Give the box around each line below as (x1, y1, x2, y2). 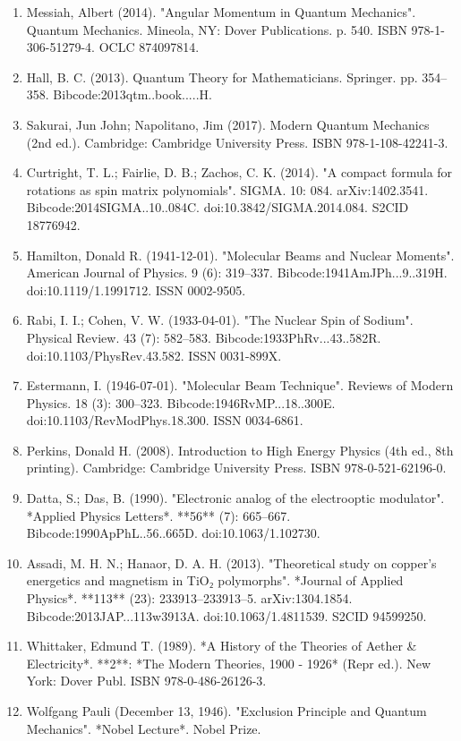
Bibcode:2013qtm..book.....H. (53, 85, 212, 104)
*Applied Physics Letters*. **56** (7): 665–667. (26, 506, 291, 524)
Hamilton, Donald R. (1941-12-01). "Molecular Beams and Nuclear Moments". (26, 245, 455, 264)
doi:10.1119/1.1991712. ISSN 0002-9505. (26, 280, 246, 299)
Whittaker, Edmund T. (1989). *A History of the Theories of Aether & (26, 636, 417, 655)
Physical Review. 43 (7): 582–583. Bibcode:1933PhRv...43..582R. (26, 328, 381, 346)
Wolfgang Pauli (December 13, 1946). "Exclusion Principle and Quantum (26, 702, 427, 720)
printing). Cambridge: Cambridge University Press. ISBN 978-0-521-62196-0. (26, 458, 447, 477)
